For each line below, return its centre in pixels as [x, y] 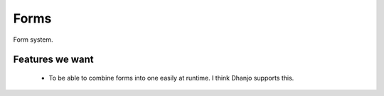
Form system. [33, 40]
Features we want [53, 60]
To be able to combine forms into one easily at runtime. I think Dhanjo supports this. [171, 78]
